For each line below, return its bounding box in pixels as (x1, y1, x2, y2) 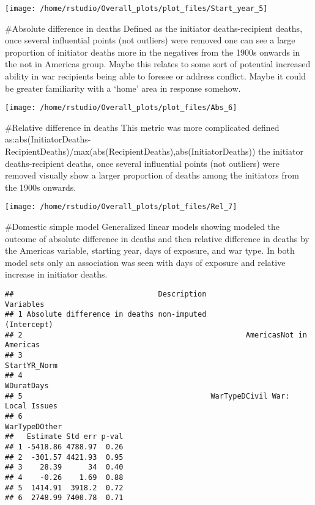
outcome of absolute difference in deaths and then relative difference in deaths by (5, 232, 309, 245)
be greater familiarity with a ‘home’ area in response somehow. (5, 81, 241, 94)
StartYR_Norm (5, 361, 57, 370)
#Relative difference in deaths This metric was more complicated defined (5, 120, 280, 133)
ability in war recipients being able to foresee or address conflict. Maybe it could (5, 70, 306, 83)
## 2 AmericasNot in (5, 330, 307, 339)
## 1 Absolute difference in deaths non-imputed (5, 310, 207, 319)
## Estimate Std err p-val (5, 432, 124, 441)
